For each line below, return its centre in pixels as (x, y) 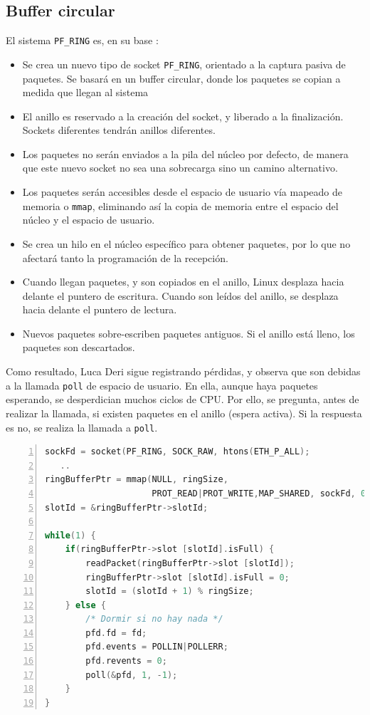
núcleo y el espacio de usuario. (89, 220)
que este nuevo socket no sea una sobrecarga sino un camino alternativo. (180, 168)
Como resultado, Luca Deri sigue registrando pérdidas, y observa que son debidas (183, 371)
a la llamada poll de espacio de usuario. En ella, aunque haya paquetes (162, 385)
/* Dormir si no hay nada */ (154, 619)
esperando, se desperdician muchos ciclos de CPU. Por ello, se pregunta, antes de (183, 399)
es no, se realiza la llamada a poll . (82, 427)
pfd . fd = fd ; (116, 633)
